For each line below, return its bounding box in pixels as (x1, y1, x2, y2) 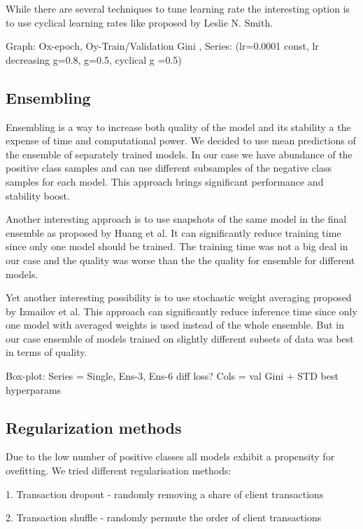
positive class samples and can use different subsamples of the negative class (6, 160, 332, 175)
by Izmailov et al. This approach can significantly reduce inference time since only (6, 303, 357, 318)
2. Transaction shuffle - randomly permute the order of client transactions (6, 510, 322, 525)
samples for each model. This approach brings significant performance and (6, 174, 324, 188)
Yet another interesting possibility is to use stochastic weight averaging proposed (6, 290, 352, 305)
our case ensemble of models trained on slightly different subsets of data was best (6, 331, 354, 345)
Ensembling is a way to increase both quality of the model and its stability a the (6, 119, 351, 134)
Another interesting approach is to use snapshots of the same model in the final (6, 212, 347, 226)
